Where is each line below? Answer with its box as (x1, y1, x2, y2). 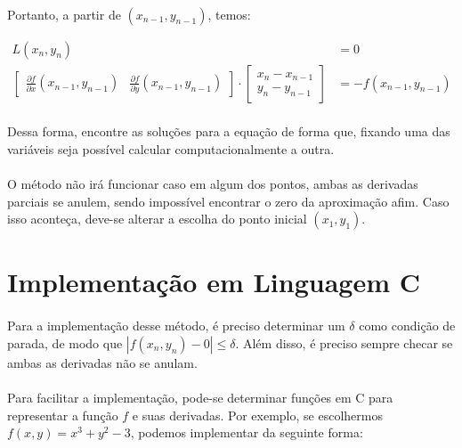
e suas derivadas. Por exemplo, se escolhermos (132, 405, 383, 424)
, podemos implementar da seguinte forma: (130, 423, 363, 442)
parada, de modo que (7, 333, 123, 352)
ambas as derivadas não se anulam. (7, 353, 198, 371)
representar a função (7, 405, 118, 424)
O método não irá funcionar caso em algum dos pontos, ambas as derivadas (7, 175, 418, 193)
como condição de (359, 316, 456, 335)
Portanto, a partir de (7, 4, 121, 23)
